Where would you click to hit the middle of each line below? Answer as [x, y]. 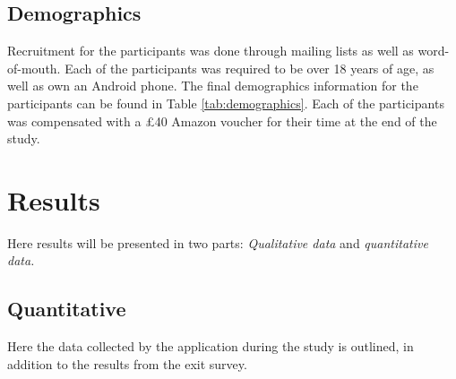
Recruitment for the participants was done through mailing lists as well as [211, 51]
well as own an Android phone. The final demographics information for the [213, 86]
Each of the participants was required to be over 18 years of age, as [250, 68]
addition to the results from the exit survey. [127, 363]
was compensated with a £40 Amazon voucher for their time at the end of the [222, 121]
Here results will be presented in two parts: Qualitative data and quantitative [218, 242]
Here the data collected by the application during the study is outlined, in [211, 346]
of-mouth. [34, 68]
